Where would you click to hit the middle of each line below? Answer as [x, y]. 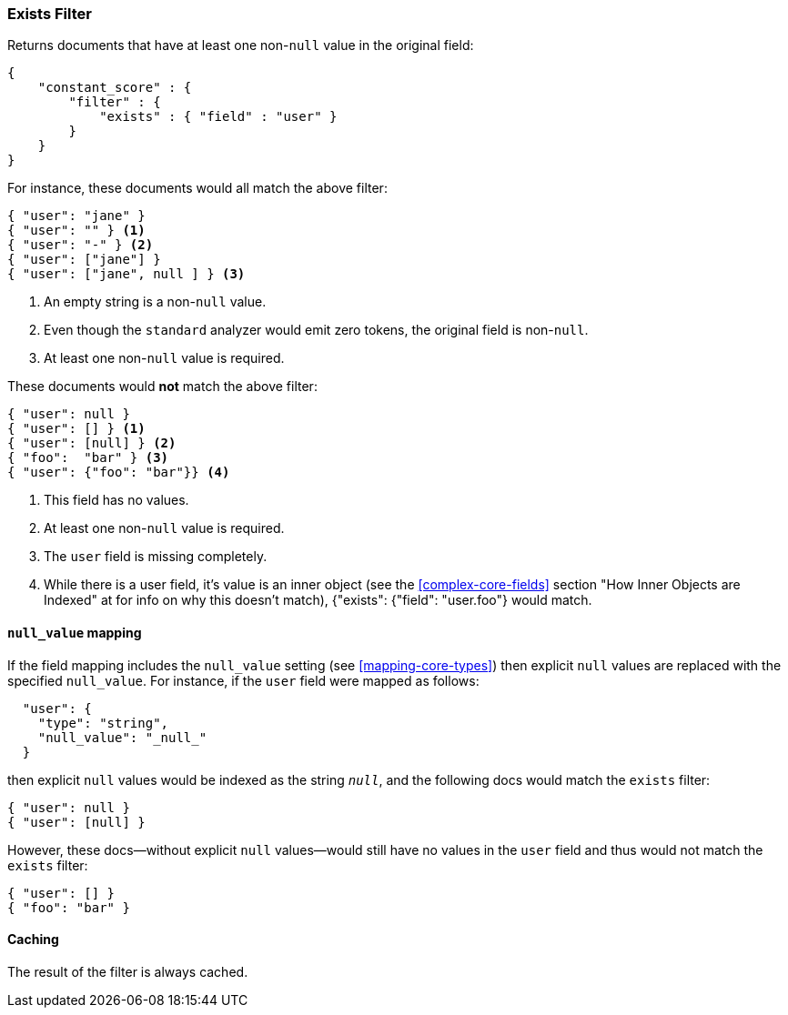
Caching [33, 940]
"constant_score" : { [115, 88]
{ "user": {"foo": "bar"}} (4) [119, 472]
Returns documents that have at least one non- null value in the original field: [241, 45]
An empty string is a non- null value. [155, 302]
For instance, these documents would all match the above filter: [197, 188]
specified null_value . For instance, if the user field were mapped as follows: [243, 680]
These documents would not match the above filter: [162, 387]
